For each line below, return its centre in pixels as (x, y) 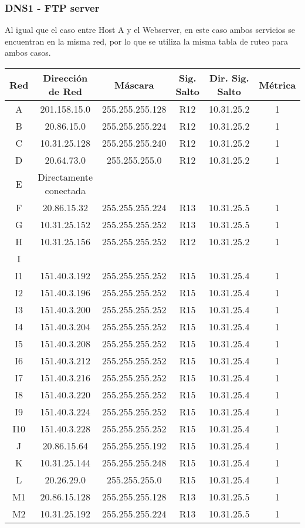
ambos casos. (28, 53)
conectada (65, 190)
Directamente (65, 177)
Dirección (65, 78)
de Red (65, 91)
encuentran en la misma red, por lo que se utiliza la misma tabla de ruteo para (147, 41)
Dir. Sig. (229, 78)
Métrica (277, 84)
